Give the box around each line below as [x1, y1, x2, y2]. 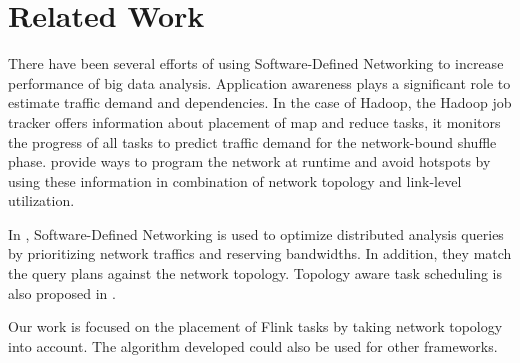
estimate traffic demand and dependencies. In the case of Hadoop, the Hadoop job [8, 92, 512, 113]
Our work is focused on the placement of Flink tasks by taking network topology [8, 316, 503, 337]
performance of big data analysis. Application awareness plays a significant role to [8, 72, 511, 93]
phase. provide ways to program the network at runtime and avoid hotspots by [8, 151, 491, 172]
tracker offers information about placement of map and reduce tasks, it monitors [8, 111, 501, 132]
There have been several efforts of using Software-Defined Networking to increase [8, 53, 504, 74]
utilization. [8, 190, 75, 211]
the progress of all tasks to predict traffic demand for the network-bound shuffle [8, 131, 497, 152]
